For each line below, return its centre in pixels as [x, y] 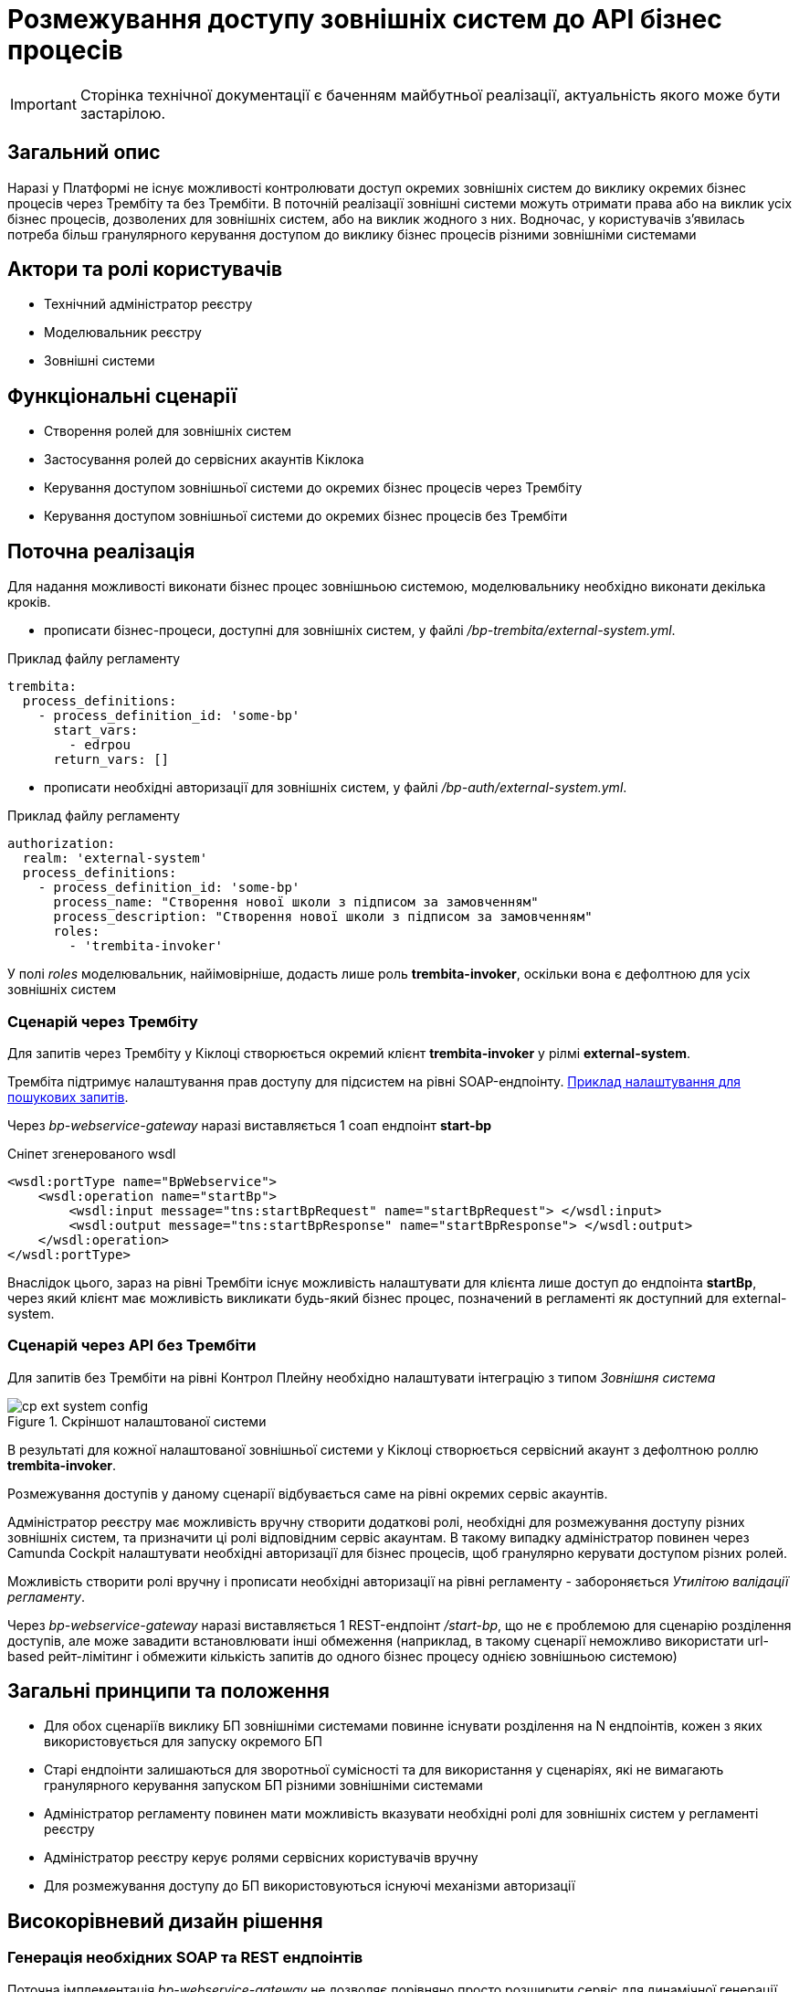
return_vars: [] [111, 760]
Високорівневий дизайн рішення [165, 1921]
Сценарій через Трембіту [103, 1021]
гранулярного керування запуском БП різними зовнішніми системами [263, 1785]
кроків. [29, 602]
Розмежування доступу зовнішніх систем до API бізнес [365, 19]
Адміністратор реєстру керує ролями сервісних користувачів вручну [261, 1858]
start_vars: [96, 731]
